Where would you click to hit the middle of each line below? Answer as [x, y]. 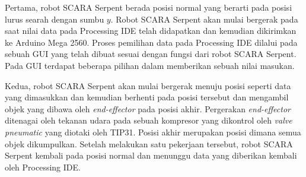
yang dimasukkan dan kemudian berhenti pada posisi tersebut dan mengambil [147, 97]
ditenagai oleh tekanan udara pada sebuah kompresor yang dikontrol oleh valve [149, 120]
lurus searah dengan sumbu [55, 19]
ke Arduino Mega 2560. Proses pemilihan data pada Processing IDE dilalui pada [151, 42]
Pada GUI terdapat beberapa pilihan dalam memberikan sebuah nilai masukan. [150, 65]
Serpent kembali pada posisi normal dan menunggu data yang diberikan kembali [151, 155]
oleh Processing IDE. [43, 167]
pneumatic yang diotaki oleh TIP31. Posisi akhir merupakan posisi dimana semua [153, 132]
